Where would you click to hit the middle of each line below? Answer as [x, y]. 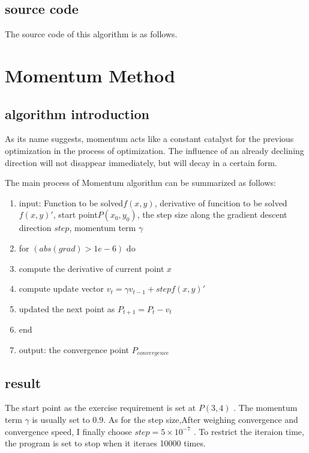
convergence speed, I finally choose [68, 431]
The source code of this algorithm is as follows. [91, 34]
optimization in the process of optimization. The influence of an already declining [154, 150]
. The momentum [265, 408]
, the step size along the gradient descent [212, 214]
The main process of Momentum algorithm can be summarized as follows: [140, 183]
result [23, 382]
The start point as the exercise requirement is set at [100, 408]
